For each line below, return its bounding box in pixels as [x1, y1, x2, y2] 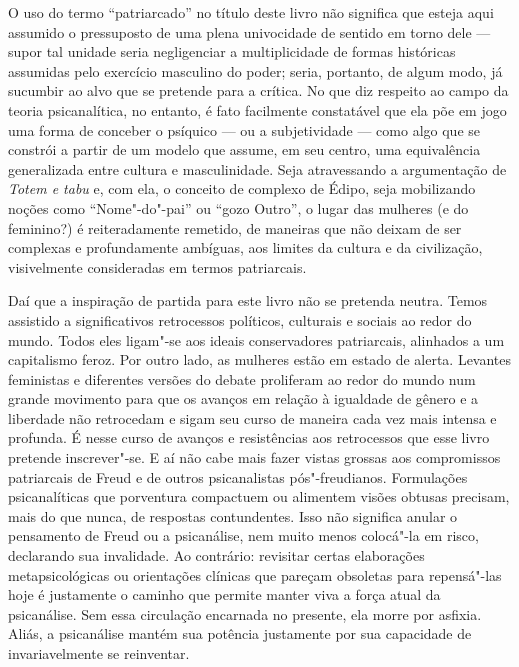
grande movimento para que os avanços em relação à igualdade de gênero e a [8, 388, 479, 409]
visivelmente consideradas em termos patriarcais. [8, 256, 307, 277]
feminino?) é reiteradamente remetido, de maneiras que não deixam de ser [8, 217, 462, 238]
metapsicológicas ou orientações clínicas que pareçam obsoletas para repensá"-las [8, 564, 502, 585]
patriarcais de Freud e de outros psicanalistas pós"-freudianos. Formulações [8, 466, 468, 487]
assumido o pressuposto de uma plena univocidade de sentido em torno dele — [8, 21, 491, 42]
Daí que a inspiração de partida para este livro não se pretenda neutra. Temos [8, 290, 488, 311]
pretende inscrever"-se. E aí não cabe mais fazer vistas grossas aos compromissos [8, 447, 501, 468]
